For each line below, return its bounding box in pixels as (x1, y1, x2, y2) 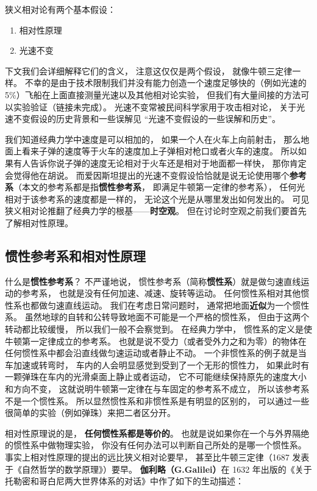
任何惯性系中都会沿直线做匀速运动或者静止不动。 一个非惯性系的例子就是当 (5, 346, 307, 359)
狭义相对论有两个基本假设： (5, 3, 116, 15)
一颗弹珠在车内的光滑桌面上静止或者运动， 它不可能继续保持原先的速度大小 (5, 370, 307, 383)
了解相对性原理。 (5, 216, 73, 229)
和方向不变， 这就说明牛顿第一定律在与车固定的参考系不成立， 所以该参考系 (5, 382, 310, 395)
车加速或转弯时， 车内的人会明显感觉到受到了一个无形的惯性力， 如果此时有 (5, 358, 310, 371)
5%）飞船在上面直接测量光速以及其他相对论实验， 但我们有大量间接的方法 (5, 88, 301, 101)
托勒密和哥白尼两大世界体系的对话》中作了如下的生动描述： (5, 475, 244, 487)
